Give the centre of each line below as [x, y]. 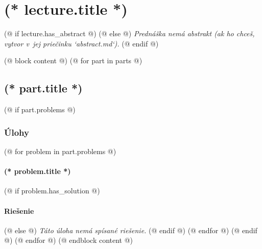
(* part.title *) [43, 88]
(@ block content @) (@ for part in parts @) [73, 60]
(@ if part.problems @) [40, 109]
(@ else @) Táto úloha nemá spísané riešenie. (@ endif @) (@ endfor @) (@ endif [131, 230]
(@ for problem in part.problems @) [60, 151]
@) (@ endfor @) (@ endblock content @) [69, 240]
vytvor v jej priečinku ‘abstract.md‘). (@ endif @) [81, 43]
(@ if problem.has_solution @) [52, 191]
